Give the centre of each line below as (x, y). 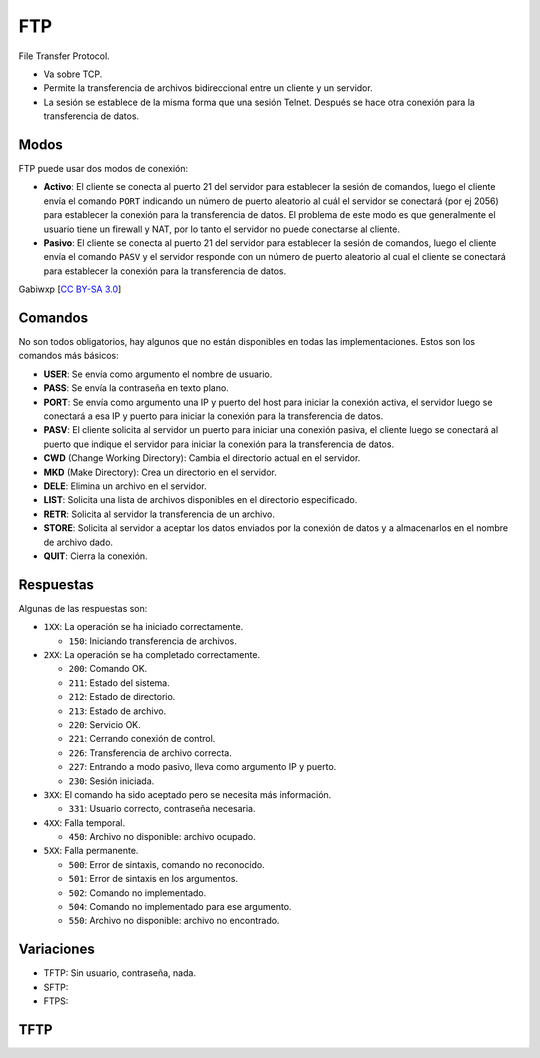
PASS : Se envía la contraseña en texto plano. (136, 388)
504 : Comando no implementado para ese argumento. (180, 907)
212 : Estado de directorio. (122, 697)
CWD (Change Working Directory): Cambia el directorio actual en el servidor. (202, 458)
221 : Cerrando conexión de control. (142, 739)
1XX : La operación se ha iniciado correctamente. (143, 627)
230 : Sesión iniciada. (111, 781)
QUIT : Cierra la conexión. (96, 556)
